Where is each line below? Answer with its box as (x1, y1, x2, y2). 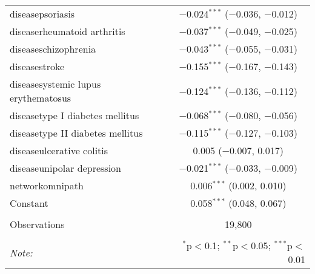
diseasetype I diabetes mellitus (10, 108, 139, 122)
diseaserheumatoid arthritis (10, 24, 125, 38)
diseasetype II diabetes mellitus (10, 126, 143, 140)
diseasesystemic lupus (10, 77, 101, 91)
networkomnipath (10, 178, 84, 192)
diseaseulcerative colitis (10, 143, 108, 157)
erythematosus (10, 91, 71, 105)
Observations (10, 217, 65, 231)
